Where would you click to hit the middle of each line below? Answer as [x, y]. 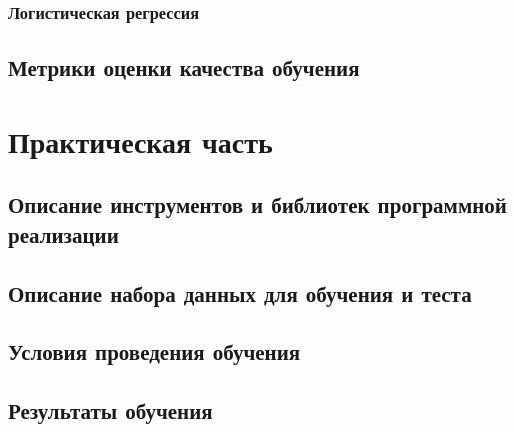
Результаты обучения [110, 410]
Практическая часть [140, 140]
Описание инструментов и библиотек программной [257, 204]
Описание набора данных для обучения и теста [240, 292]
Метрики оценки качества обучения [184, 67]
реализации [63, 233]
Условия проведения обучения [154, 351]
